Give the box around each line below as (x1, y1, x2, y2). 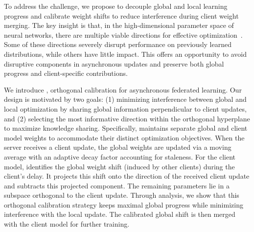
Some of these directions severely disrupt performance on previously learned (4, 39, 231, 49)
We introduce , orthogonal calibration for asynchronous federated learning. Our (4, 84, 242, 94)
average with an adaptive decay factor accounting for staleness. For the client (4, 151, 236, 162)
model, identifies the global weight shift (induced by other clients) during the (4, 161, 235, 171)
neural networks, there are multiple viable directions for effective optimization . (4, 29, 243, 40)
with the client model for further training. (4, 219, 130, 229)
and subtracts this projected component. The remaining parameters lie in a (4, 180, 230, 190)
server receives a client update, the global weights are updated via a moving (4, 142, 231, 152)
